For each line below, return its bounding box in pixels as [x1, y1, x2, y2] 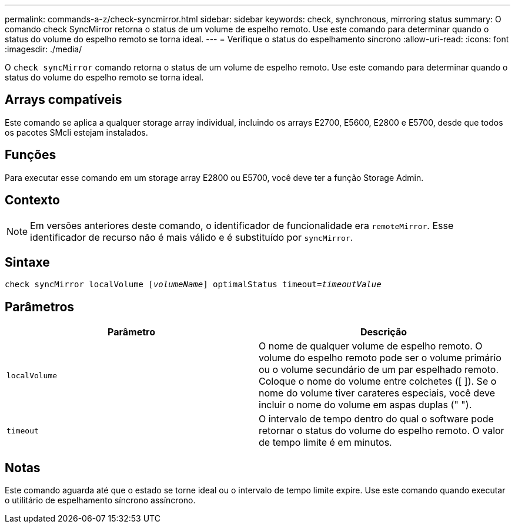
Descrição [360, 326, 407, 338]
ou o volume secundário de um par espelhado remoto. [259, 364, 499, 376]
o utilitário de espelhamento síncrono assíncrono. [5, 495, 196, 506]
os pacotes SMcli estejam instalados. [5, 127, 148, 137]
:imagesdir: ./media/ [5, 44, 82, 54]
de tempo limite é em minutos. [259, 436, 392, 449]
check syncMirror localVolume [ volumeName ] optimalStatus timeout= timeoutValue [5, 280, 382, 290]
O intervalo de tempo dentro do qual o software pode [259, 413, 494, 425]
